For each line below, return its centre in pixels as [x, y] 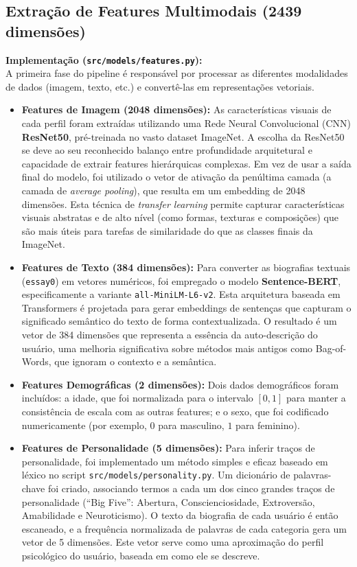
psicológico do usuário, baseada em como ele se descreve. [141, 556]
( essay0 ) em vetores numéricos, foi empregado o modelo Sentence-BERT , [181, 280]
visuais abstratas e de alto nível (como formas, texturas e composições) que [180, 217]
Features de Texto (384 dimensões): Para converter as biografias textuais [186, 267]
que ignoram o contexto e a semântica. [136, 361]
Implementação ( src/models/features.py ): [104, 59]
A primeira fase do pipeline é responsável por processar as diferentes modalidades [177, 73]
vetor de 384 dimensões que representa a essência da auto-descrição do [170, 335]
